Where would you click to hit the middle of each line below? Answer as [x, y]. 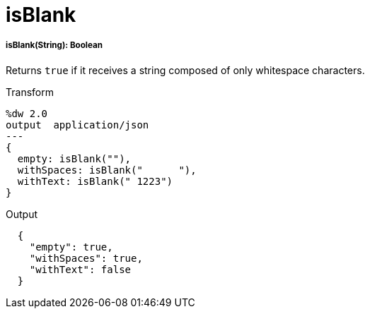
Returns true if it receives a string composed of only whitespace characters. [185, 70]
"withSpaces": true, [86, 258]
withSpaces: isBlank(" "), [107, 170]
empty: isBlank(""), [74, 158]
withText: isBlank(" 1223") [95, 181]
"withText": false [80, 269]
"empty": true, [71, 247]
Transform [30, 92]
